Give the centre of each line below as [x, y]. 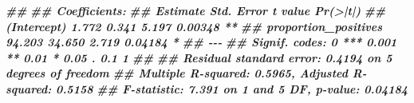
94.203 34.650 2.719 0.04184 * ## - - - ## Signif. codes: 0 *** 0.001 [201, 42]
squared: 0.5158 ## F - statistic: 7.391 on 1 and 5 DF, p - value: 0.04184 [207, 88]
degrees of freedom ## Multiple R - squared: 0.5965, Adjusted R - [186, 73]
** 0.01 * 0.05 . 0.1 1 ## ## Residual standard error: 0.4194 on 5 [199, 57]
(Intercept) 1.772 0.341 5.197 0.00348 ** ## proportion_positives [194, 26]
